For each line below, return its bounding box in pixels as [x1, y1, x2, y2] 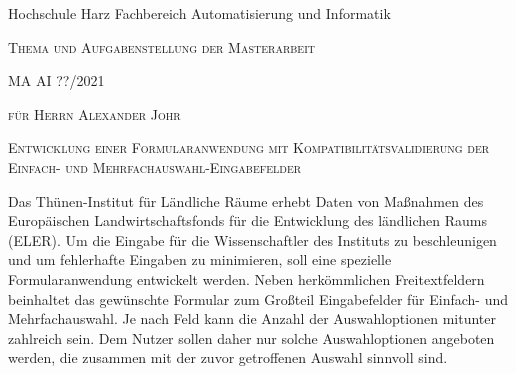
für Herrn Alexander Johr [8, 103, 181, 124]
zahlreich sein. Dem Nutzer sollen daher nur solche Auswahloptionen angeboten [8, 327, 495, 348]
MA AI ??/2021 [8, 70, 105, 91]
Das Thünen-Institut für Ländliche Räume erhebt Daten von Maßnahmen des [8, 190, 484, 211]
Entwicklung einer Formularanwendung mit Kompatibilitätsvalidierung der [8, 137, 490, 158]
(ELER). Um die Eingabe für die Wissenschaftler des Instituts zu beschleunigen [8, 229, 497, 250]
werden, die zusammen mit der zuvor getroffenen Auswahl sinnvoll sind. [8, 347, 448, 368]
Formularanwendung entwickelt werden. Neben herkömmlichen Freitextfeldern [8, 268, 485, 289]
